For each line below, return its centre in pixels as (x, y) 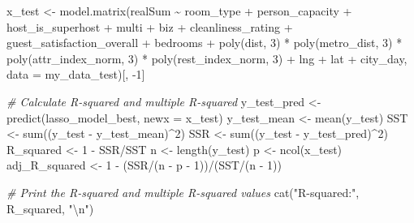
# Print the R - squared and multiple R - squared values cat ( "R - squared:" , (183, 192)
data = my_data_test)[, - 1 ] (76, 74)
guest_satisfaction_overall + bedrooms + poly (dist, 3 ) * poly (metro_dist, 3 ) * (205, 43)
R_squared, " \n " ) (50, 208)
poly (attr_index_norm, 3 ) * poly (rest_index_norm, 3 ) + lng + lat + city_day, (207, 58)
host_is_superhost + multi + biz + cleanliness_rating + (150, 26)
